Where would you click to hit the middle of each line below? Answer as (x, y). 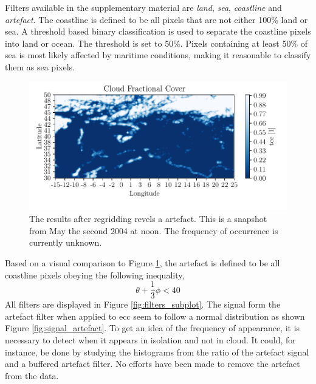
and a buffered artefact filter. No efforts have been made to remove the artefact (153, 364)
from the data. (32, 375)
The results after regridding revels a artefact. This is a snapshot (148, 219)
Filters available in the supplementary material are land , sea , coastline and (143, 7)
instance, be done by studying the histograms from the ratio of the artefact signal (157, 352)
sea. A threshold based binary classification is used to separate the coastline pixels (158, 31)
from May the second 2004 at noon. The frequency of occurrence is (154, 230)
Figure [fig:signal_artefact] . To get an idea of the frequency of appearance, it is (153, 328)
